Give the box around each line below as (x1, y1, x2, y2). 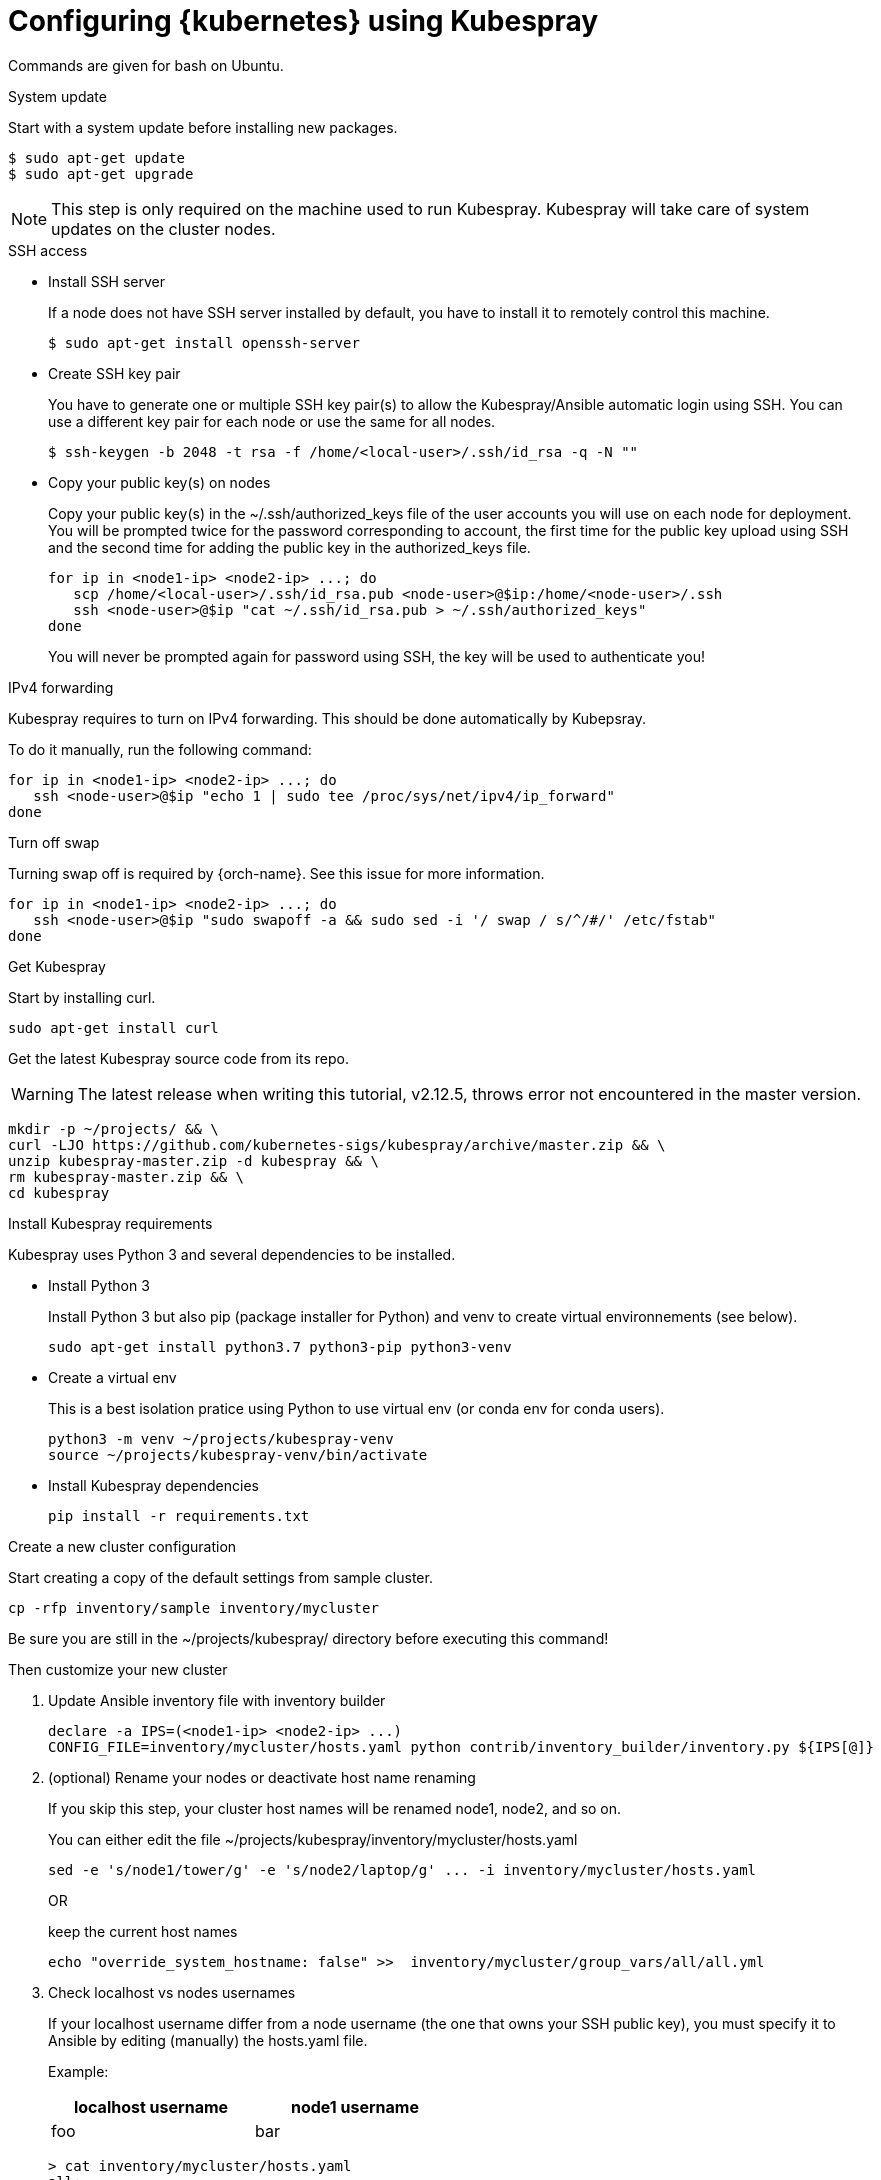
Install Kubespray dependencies (48, 1476, 259, 1494)
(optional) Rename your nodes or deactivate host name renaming (48, 1768, 476, 1786)
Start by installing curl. (8, 988, 156, 1006)
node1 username (290, 2096, 419, 2117)
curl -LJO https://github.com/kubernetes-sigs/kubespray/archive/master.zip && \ (8, 1136, 666, 1153)
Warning (11, 1083, 74, 1104)
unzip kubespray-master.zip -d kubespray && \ (8, 1152, 379, 1169)
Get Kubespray (8, 957, 106, 975)
